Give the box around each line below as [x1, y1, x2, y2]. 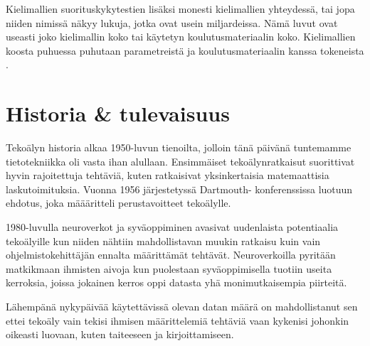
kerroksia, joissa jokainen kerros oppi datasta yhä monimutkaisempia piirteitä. [6, 275, 347, 290]
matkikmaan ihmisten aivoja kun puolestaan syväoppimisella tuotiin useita [6, 261, 332, 276]
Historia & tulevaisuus [6, 99, 230, 128]
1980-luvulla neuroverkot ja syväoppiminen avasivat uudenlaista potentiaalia [6, 220, 339, 234]
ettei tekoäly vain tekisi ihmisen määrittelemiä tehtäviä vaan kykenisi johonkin [6, 313, 349, 328]
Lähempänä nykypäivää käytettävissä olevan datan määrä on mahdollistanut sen [6, 299, 358, 314]
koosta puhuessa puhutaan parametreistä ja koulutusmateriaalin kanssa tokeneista [6, 43, 364, 58]
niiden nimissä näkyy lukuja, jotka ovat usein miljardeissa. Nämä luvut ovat [6, 15, 338, 30]
